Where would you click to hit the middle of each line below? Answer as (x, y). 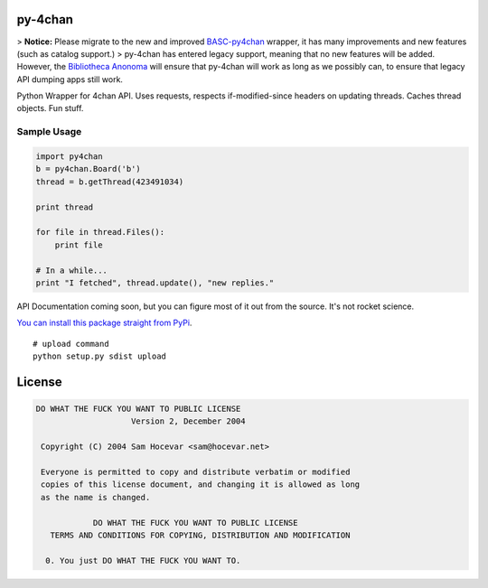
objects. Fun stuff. (50, 108)
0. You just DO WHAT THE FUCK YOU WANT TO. (143, 560)
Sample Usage (49, 132)
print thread (65, 207)
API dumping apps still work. (70, 79)
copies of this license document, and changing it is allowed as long (201, 485)
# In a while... (72, 270)
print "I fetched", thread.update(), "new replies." (155, 283)
